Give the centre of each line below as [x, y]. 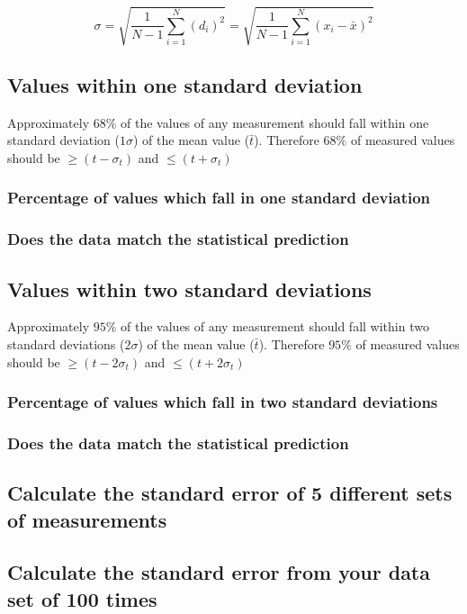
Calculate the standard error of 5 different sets [230, 493]
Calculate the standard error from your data [219, 572]
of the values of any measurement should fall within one [275, 122]
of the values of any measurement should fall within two [275, 326]
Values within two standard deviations [189, 289]
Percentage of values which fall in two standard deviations [223, 402]
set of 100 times [82, 598]
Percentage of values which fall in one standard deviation [219, 198]
